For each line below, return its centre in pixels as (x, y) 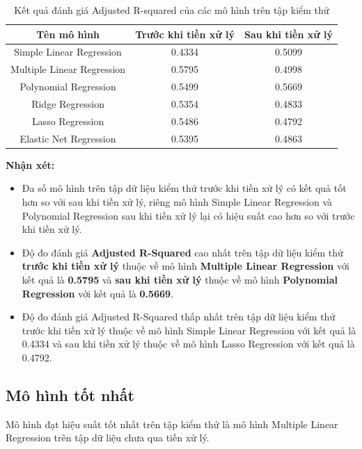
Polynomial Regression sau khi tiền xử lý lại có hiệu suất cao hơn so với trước (188, 215)
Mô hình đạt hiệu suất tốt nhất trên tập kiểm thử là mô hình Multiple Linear (172, 424)
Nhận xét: (30, 164)
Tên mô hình (68, 34)
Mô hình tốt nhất (70, 394)
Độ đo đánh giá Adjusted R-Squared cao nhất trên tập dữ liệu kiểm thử (182, 252)
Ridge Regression (68, 103)
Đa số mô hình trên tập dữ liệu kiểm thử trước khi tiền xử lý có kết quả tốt (184, 188)
